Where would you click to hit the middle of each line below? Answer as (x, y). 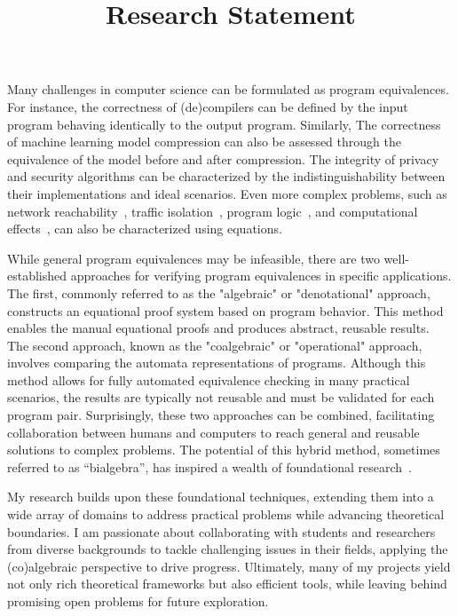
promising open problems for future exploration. (138, 601)
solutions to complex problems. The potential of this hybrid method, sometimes (224, 450)
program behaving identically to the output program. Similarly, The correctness (224, 124)
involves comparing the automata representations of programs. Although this (217, 363)
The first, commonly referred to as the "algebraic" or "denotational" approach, (219, 292)
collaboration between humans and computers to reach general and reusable (213, 432)
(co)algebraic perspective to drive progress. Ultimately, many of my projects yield (229, 566)
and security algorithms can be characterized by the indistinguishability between (226, 176)
